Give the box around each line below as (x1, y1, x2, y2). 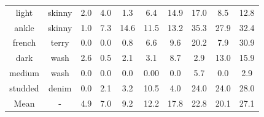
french (12, 36, 36, 49)
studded (9, 81, 39, 94)
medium (9, 66, 39, 79)
